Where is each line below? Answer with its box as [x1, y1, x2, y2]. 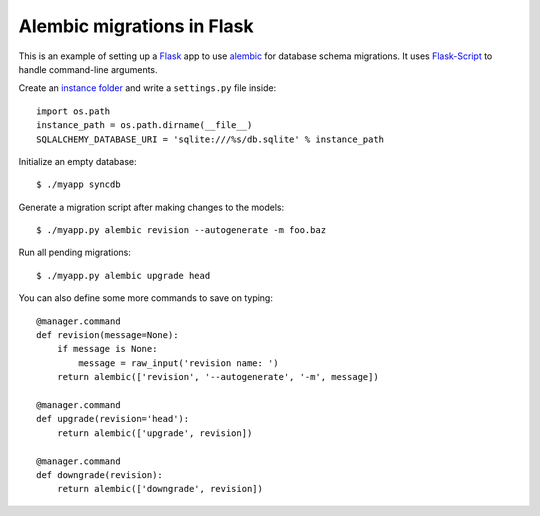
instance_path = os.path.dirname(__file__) [36, 120, 253, 131]
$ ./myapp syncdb [36, 179, 121, 190]
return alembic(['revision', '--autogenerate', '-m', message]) [56, 371, 379, 383]
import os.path [36, 105, 111, 117]
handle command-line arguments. [18, 63, 159, 75]
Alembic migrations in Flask [18, 15, 254, 37]
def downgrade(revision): [36, 469, 164, 480]
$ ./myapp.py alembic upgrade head [36, 270, 211, 281]
